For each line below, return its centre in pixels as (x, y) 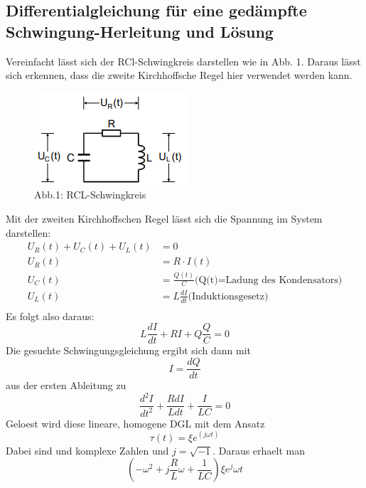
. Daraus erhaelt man (259, 450)
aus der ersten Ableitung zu (66, 385)
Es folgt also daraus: (50, 315)
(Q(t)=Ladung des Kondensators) (268, 280)
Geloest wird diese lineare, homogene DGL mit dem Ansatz (135, 423)
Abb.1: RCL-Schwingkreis (90, 195)
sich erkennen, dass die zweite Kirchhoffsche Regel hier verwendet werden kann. (179, 75)
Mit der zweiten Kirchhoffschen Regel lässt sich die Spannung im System (164, 218)
